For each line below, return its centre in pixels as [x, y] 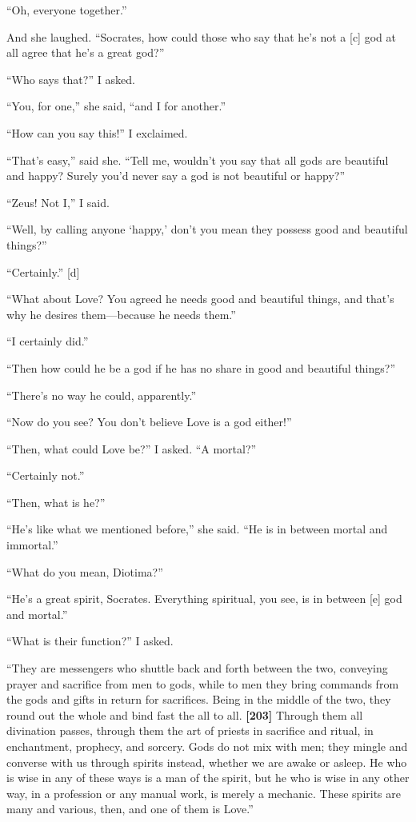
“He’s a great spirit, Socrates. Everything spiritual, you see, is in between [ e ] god [204, 599]
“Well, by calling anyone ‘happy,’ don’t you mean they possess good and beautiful [207, 229]
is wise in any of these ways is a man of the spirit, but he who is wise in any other [208, 778]
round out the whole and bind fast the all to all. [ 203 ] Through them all [185, 714]
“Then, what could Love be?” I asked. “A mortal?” [132, 448]
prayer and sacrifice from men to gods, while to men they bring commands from [203, 683]
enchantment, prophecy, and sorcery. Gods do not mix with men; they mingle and [207, 746]
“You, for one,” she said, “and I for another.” [116, 106]
